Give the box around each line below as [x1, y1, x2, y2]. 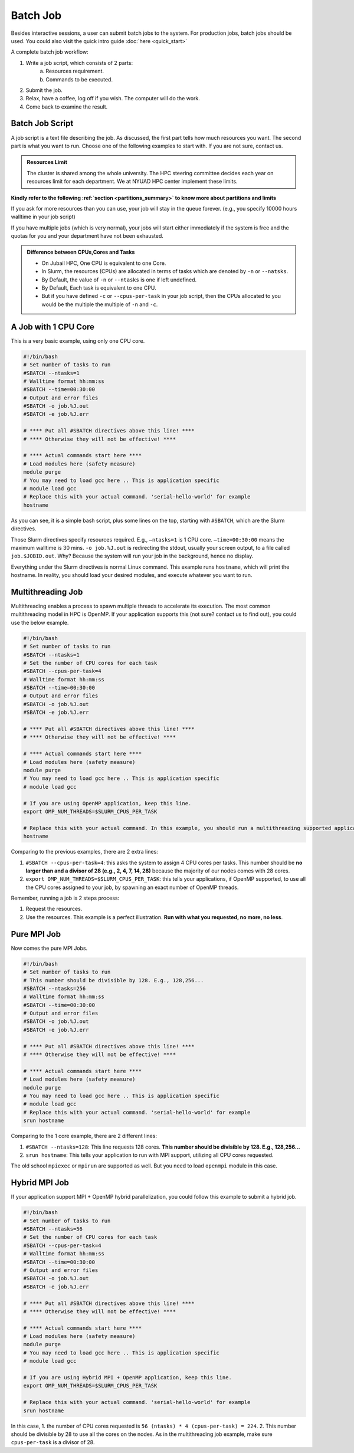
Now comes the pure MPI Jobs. [11, 944, 88, 952]
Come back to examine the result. [25, 103, 108, 110]
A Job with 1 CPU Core [11, 322, 94, 332]
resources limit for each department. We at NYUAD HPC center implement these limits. [27, 178, 238, 185]
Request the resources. [25, 906, 83, 913]
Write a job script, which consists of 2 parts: [25, 59, 133, 66]
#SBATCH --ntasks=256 [23, 985, 86, 992]
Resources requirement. [45, 68, 104, 75]
